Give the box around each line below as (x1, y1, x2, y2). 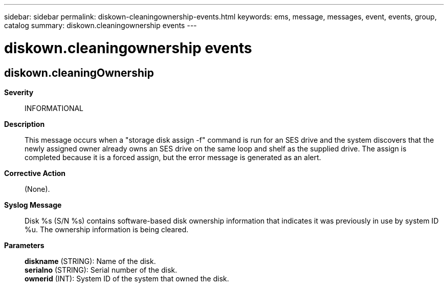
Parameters (4, 240, 44, 250)
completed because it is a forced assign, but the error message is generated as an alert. (25, 152, 321, 162)
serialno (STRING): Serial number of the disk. (25, 265, 177, 274)
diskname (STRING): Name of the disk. (25, 256, 156, 266)
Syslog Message (4, 200, 62, 209)
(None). (25, 184, 50, 193)
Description (4, 119, 45, 128)
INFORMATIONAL (25, 103, 84, 113)
